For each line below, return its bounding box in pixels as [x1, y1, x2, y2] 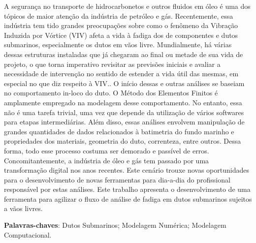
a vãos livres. [4, 203, 43, 213]
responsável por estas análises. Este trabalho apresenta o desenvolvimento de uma [4, 184, 251, 194]
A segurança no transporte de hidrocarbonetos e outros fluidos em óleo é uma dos [4, 1, 251, 11]
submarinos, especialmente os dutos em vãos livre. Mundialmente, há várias [4, 39, 232, 50]
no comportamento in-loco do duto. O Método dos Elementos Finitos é [4, 88, 218, 98]
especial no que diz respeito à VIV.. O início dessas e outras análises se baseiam [4, 78, 245, 88]
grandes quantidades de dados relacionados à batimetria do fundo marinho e [4, 126, 234, 136]
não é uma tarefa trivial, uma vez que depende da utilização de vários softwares [4, 107, 244, 117]
